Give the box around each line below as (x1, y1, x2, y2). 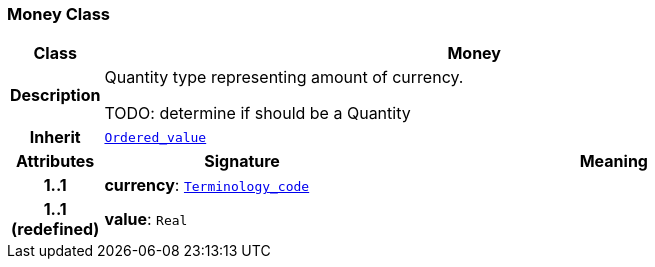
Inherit (29, 127, 81, 148)
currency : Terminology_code (104, 175, 310, 196)
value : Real (104, 209, 188, 230)
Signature (204, 151, 280, 172)
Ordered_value (104, 129, 207, 145)
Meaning (579, 151, 648, 172)
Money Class (7, 4, 110, 24)
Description (10, 85, 101, 106)
